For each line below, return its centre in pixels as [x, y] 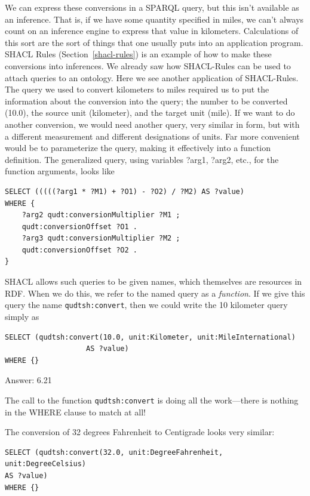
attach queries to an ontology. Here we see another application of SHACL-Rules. [152, 77]
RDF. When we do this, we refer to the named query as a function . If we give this [155, 293]
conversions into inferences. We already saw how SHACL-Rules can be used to [148, 65]
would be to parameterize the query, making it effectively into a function [138, 148]
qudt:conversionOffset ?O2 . [79, 250]
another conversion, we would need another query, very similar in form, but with [152, 124]
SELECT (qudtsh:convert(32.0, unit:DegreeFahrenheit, [114, 452]
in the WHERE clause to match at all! [75, 412]
